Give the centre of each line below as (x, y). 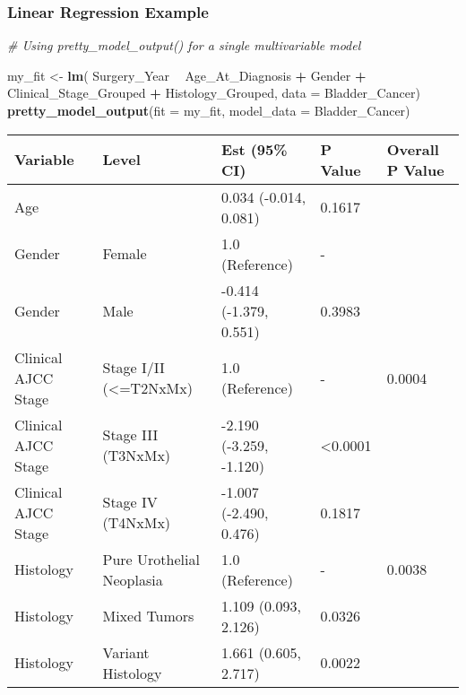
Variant (126, 652)
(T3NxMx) (137, 456)
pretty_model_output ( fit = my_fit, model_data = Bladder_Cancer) (209, 110)
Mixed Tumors (148, 616)
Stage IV (130, 502)
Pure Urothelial (151, 559)
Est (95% (255, 149)
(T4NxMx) (137, 523)
